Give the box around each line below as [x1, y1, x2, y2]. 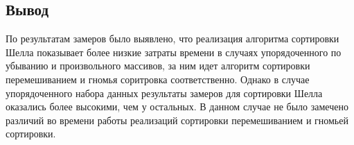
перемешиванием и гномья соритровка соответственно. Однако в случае [6, 71, 310, 86]
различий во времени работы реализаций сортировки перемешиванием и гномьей [6, 112, 348, 127]
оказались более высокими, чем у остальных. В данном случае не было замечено [6, 99, 348, 114]
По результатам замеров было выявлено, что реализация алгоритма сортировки [6, 31, 339, 46]
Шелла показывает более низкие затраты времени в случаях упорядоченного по [6, 44, 342, 59]
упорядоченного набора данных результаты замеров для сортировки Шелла [6, 85, 323, 100]
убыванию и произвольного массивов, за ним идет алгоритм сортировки [6, 58, 310, 73]
